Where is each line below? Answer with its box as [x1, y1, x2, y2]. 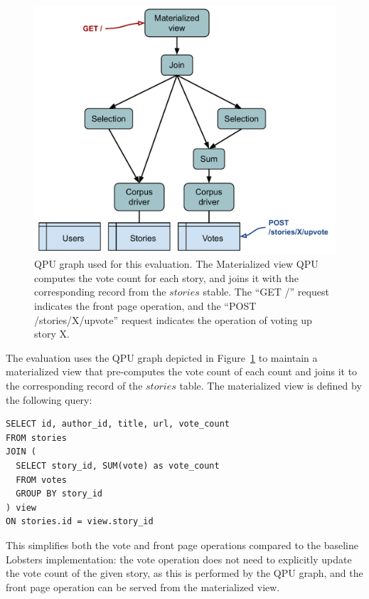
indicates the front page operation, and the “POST [34, 298, 257, 313]
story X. [34, 326, 70, 341]
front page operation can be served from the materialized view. [6, 579, 280, 594]
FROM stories [6, 432, 67, 443]
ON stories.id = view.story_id [6, 516, 154, 527]
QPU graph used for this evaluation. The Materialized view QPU [34, 256, 319, 271]
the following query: [6, 392, 92, 407]
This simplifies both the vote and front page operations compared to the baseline [6, 537, 358, 552]
